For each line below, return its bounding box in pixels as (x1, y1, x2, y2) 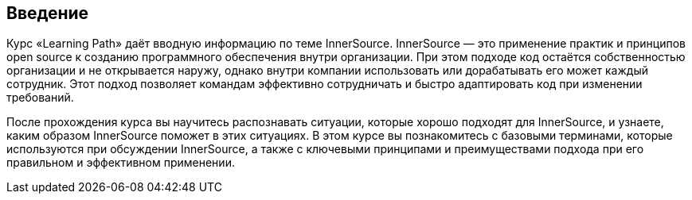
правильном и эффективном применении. (6, 156, 235, 170)
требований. (6, 90, 74, 105)
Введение (6, 3, 89, 23)
